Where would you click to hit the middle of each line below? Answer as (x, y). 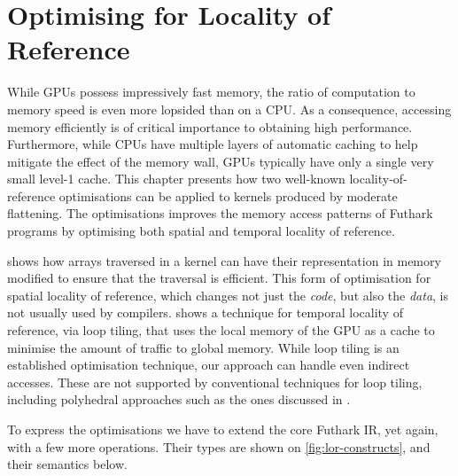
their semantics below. (67, 464)
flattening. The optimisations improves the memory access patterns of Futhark (220, 213)
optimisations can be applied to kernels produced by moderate (228, 195)
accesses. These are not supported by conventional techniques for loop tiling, (215, 382)
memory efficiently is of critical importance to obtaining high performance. (210, 126)
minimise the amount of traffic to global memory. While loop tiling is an (203, 347)
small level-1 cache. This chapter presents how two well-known (176, 179)
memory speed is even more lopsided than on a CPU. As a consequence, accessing (229, 109)
